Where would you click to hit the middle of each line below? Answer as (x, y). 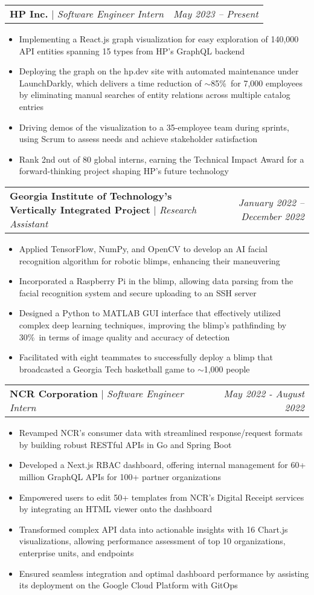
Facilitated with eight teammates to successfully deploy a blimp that (146, 357)
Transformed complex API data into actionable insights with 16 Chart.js (153, 529)
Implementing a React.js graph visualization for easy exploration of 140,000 (159, 39)
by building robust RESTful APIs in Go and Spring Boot (125, 444)
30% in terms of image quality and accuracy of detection (124, 337)
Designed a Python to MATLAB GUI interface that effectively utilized (150, 313)
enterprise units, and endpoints (76, 553)
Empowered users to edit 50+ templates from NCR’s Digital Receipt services (162, 497)
